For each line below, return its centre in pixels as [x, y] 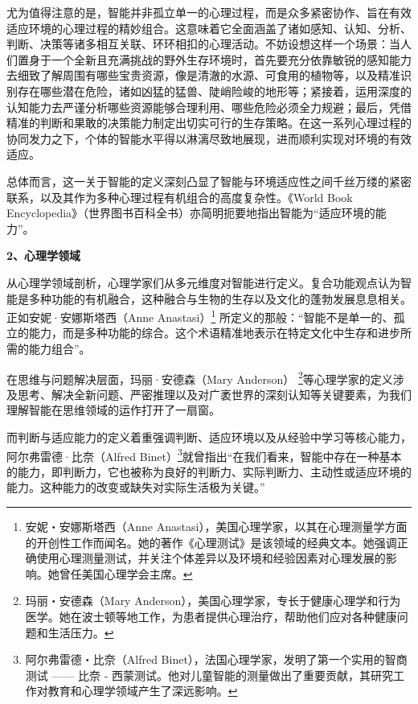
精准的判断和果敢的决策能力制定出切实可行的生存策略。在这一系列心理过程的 [209, 123]
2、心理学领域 [44, 255]
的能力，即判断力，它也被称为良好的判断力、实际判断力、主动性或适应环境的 [209, 471]
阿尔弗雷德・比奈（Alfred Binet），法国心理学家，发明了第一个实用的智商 [216, 659]
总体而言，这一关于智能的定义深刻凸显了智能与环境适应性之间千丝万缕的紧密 [209, 181]
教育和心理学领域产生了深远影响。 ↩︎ [143, 691]
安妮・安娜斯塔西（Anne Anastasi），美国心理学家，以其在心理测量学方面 [216, 526]
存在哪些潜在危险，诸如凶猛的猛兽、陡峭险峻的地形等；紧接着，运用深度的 [214, 91]
